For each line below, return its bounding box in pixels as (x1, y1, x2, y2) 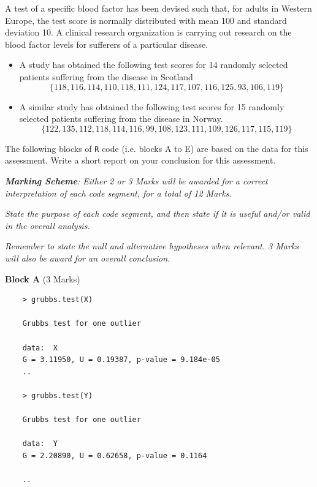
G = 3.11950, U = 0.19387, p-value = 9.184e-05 (22, 355, 220, 364)
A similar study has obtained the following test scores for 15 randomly (19, 100, 285, 113)
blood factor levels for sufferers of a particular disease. (5, 37, 208, 50)
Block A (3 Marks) (5, 272, 80, 285)
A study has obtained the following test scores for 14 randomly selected (19, 58, 288, 71)
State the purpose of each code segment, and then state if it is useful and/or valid (5, 207, 310, 220)
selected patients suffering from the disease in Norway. (19, 112, 223, 125)
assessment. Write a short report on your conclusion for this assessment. (5, 154, 276, 167)
